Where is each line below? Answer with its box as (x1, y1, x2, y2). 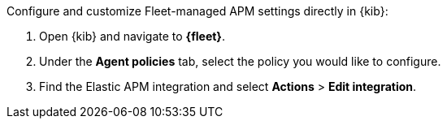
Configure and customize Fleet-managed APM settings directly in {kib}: (7, 4, 388, 18)
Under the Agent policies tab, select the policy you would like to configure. (39, 54, 441, 68)
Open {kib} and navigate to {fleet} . (39, 29, 225, 43)
